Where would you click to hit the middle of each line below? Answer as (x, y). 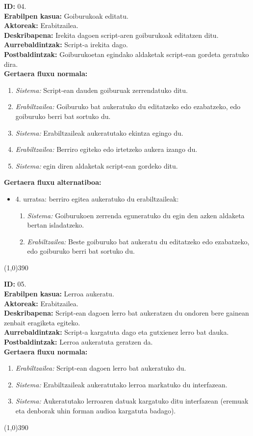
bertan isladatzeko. (56, 225)
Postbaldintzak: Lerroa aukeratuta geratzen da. (78, 342)
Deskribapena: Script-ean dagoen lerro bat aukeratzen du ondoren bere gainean (126, 313)
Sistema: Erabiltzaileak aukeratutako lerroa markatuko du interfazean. (121, 384)
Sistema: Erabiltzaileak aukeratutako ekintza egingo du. (99, 132)
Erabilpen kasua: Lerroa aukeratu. (59, 294)
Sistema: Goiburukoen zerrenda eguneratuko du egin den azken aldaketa (136, 215)
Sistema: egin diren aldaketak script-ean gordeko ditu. (97, 165)
